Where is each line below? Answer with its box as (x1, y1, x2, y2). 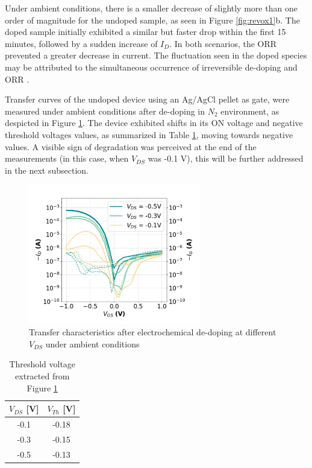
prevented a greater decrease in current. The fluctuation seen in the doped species (5, 49, 307, 62)
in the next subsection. (5, 163, 89, 176)
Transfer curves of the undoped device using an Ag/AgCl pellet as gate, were (5, 93, 290, 106)
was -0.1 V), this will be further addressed (148, 152, 304, 165)
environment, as (220, 104, 279, 117)
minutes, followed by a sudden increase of (5, 37, 158, 49)
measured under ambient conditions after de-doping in (5, 104, 205, 117)
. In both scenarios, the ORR (169, 37, 277, 49)
